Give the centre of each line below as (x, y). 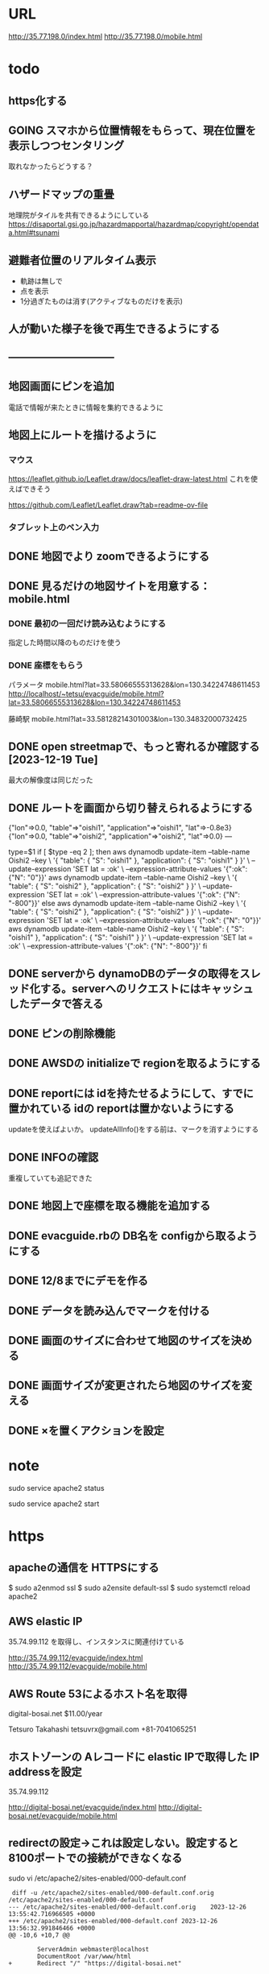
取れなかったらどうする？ (51, 167)
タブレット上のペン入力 (54, 528)
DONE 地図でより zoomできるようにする (109, 556)
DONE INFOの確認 (54, 1157)
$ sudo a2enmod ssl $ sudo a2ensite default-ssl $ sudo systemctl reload (130, 1587)
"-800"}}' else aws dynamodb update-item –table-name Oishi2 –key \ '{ (127, 904)
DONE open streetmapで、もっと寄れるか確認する (134, 746)
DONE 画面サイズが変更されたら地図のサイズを (125, 1386)
